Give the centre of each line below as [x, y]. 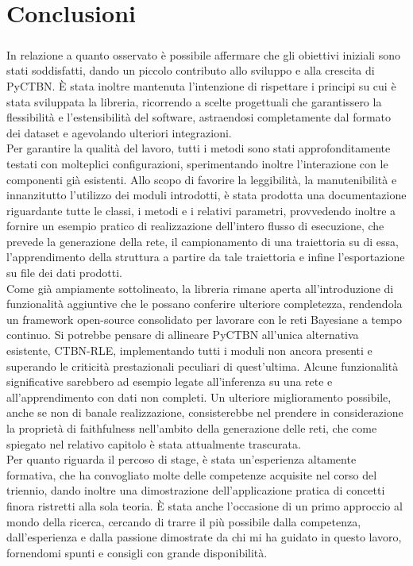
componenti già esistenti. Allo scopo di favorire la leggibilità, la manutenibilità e [202, 179]
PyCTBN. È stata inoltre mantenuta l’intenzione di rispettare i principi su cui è [201, 85]
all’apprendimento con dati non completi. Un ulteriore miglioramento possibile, [199, 397]
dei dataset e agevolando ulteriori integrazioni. [119, 132]
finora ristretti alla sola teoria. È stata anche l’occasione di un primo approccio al [205, 505]
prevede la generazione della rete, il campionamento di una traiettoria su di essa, [203, 241]
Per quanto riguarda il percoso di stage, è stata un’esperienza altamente [181, 459]
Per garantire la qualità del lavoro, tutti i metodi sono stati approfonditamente [199, 148]
